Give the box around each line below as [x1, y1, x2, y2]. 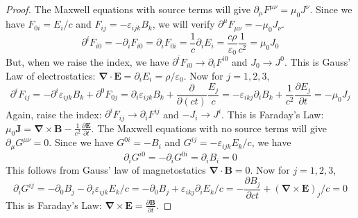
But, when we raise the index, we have [6, 54, 169, 69]
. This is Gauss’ [284, 54, 351, 69]
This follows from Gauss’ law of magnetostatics [6, 162, 206, 176]
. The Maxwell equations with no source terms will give [91, 120, 327, 135]
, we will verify [152, 17, 215, 31]
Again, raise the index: [6, 107, 102, 121]
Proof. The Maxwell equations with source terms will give [6, 2, 250, 16]
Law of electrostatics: [6, 68, 96, 82]
